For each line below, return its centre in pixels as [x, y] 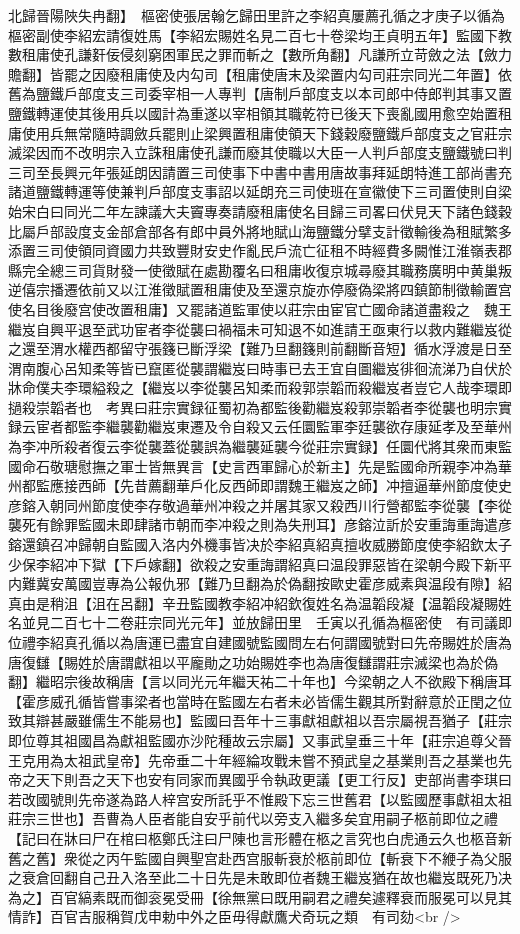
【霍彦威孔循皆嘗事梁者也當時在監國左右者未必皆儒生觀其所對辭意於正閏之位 [260, 700]
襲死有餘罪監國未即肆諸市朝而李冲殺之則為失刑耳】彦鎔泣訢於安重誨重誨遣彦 [260, 524]
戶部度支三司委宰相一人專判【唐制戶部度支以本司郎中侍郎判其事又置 [287, 93]
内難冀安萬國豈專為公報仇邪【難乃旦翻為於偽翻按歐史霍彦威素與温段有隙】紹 [260, 583]
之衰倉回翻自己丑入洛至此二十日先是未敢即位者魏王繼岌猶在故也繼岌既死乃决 [260, 877]
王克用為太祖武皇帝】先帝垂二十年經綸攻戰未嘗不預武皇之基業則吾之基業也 [253, 759]
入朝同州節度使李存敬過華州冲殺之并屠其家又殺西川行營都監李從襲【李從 [273, 504]
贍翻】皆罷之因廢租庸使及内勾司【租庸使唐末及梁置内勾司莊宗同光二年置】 [253, 73]
